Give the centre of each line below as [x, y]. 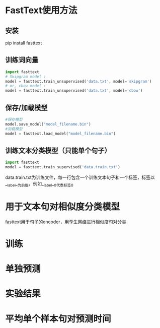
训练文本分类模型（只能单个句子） [58, 150]
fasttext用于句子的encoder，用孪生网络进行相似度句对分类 [66, 222]
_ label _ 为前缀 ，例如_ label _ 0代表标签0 [39, 184]
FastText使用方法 [41, 10]
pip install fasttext [24, 43]
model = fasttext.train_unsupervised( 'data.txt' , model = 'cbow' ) [74, 91]
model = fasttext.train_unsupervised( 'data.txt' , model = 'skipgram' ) [78, 81]
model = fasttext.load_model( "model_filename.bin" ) [60, 134]
